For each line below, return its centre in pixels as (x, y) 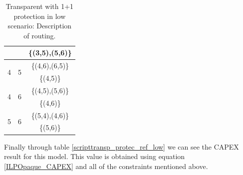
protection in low (40, 16)
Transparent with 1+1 (40, 6)
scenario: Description (40, 26)
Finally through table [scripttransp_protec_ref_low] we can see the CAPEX (121, 146)
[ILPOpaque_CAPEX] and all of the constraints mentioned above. (106, 166)
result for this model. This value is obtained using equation (95, 156)
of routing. (40, 35)
